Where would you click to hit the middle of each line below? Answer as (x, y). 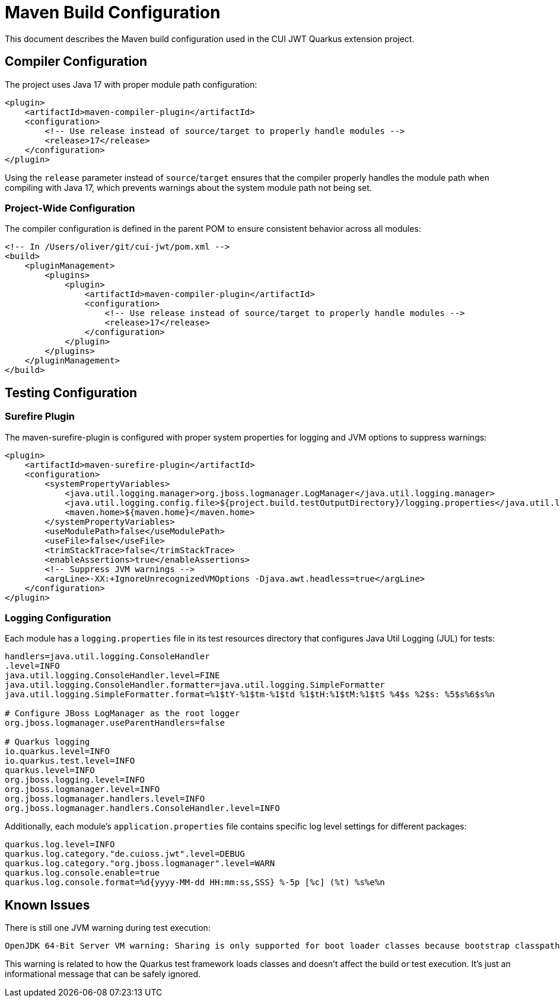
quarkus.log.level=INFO (60, 845)
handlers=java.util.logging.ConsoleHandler (107, 657)
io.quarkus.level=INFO (58, 751)
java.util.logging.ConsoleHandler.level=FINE (112, 676)
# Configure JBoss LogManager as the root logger (122, 714)
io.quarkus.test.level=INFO (70, 761)
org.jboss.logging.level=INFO (75, 780)
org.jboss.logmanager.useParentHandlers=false (115, 723)
